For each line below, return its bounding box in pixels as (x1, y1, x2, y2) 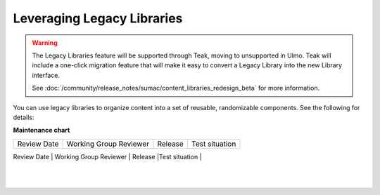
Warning (32, 39, 58, 47)
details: (13, 113, 34, 121)
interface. (32, 71, 60, 79)
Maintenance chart (13, 126, 70, 135)
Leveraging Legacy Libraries (13, 11, 183, 26)
